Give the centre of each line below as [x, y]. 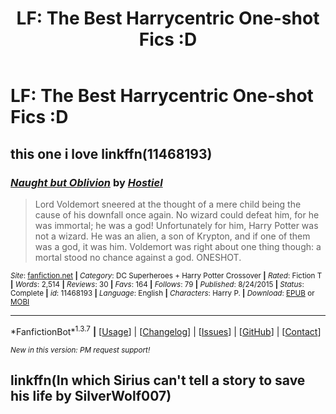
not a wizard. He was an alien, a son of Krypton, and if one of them [172, 236]
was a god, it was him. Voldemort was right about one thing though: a [178, 246]
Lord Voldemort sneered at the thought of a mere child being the [168, 204]
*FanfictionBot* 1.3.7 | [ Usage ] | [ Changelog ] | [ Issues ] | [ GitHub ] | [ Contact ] [166, 330]
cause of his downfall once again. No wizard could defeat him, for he [177, 214]
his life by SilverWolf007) [91, 395]
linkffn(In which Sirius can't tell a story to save [158, 380]
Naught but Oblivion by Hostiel [86, 182]
